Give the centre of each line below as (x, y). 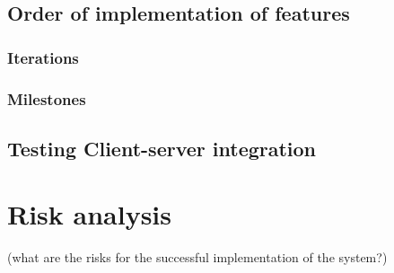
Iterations (43, 57)
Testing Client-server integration (162, 148)
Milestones (47, 98)
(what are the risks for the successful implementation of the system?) (197, 257)
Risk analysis (90, 214)
